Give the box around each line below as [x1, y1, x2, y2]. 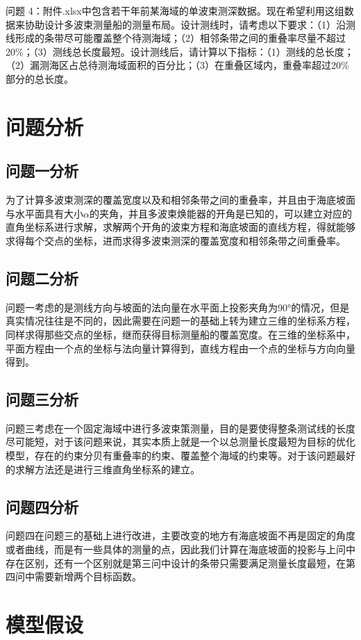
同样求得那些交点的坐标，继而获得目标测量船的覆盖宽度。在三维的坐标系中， [6, 327, 355, 341]
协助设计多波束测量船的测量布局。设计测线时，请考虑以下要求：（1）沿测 [24, 17, 355, 31]
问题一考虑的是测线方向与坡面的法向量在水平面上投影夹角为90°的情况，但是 [6, 300, 350, 314]
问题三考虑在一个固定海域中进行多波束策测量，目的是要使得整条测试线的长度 [6, 420, 355, 435]
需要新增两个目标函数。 [34, 569, 142, 584]
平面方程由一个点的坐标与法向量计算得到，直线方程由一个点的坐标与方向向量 [6, 340, 355, 355]
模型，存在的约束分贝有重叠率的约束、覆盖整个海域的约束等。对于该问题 [6, 448, 336, 463]
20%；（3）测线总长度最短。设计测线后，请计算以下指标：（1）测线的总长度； [6, 44, 354, 58]
